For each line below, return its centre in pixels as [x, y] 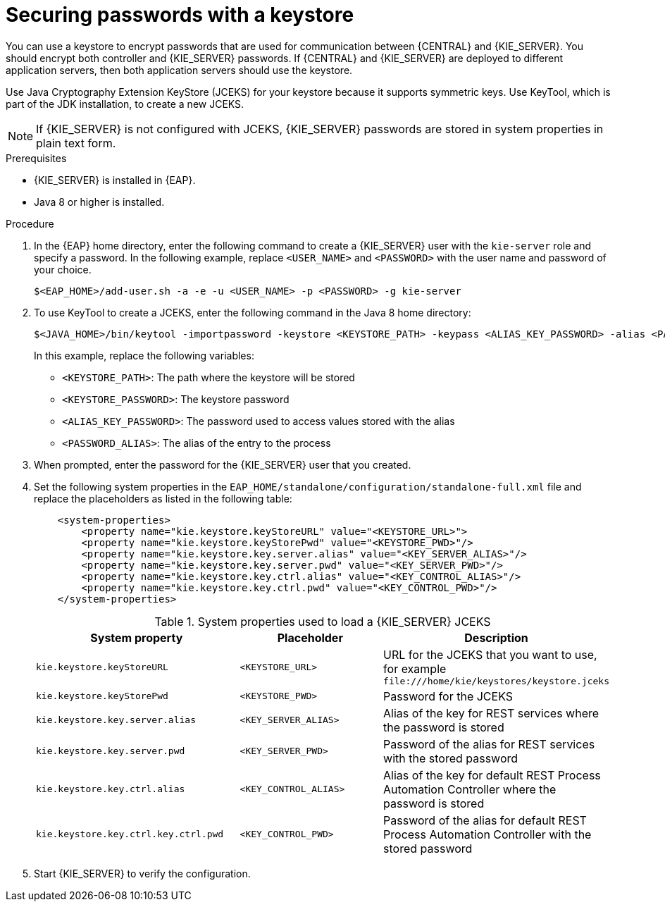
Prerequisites [36, 158]
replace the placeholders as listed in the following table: [163, 498]
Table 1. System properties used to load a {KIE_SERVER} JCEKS [323, 621]
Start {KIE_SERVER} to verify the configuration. [142, 873]
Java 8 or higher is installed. [99, 202]
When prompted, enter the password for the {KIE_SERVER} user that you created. [223, 464]
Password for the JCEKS [448, 696]
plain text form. [76, 143]
